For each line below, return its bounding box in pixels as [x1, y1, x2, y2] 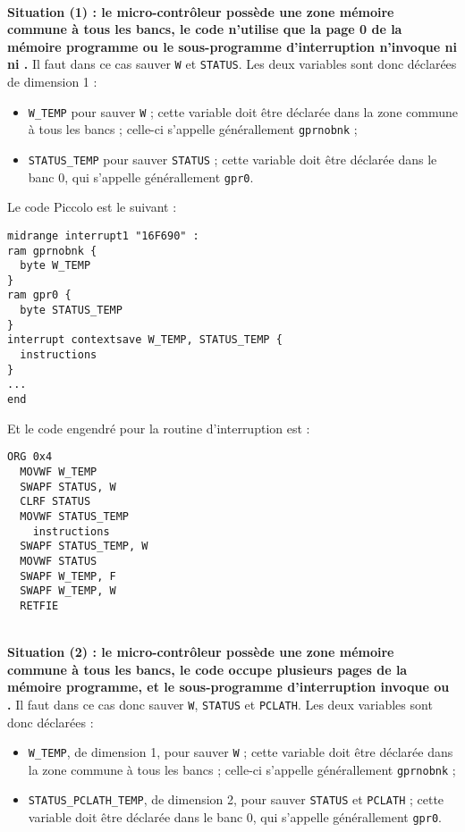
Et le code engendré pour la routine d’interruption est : [7, 418, 310, 437]
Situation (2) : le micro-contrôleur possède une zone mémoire [7, 643, 394, 661]
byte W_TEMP [20, 259, 91, 273]
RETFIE [20, 599, 59, 612]
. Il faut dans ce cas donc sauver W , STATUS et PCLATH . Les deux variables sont [7, 694, 433, 713]
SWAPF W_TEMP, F [20, 569, 116, 583]
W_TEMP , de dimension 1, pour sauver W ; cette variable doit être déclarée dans [28, 743, 453, 761]
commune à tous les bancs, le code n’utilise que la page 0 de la [7, 20, 402, 38]
